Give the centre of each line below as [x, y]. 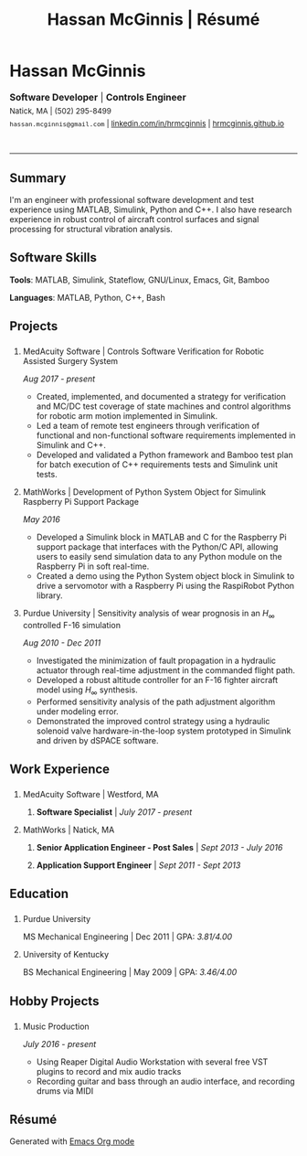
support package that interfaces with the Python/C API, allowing [157, 547]
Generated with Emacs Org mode [72, 1141]
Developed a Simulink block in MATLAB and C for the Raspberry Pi [161, 537]
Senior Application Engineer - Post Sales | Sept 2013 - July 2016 [159, 847]
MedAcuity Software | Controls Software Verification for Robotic [143, 351]
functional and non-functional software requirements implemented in [166, 435]
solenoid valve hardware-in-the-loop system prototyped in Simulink [164, 731]
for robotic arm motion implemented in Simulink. [127, 416]
